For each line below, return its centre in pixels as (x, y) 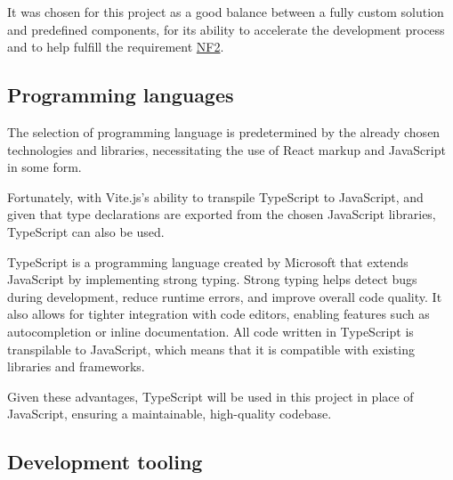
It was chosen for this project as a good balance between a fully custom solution (226, 12)
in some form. (44, 167)
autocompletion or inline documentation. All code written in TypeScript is (210, 331)
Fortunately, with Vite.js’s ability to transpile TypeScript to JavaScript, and (215, 196)
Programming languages (121, 95)
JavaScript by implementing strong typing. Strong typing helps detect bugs (212, 279)
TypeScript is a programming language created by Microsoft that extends (208, 261)
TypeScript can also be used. (86, 231)
